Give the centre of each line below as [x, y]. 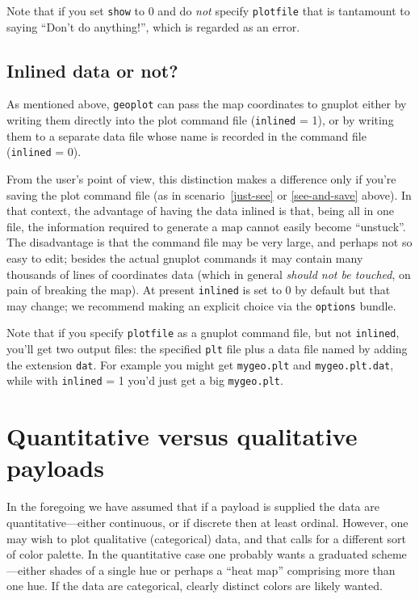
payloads [55, 468]
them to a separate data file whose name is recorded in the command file [186, 135]
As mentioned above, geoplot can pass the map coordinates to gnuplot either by [207, 104]
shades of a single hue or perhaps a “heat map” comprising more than [222, 569]
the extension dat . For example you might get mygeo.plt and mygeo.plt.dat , [200, 364]
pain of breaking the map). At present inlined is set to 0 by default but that [199, 290]
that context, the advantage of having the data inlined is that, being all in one [201, 211]
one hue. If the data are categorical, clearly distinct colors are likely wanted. [195, 586]
